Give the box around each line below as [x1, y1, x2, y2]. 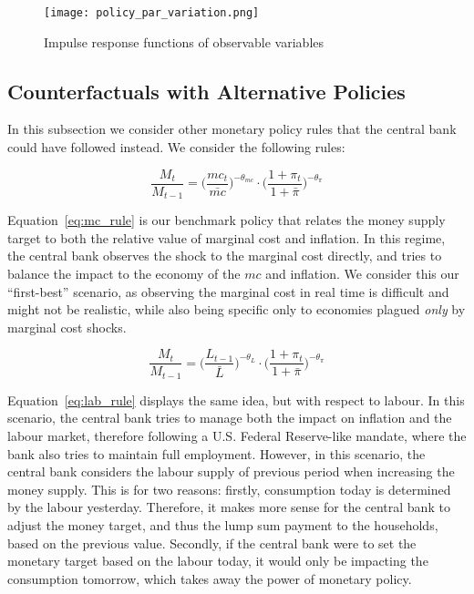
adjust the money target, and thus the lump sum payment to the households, [7, 515, 438, 534]
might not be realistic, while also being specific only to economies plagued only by [7, 300, 466, 319]
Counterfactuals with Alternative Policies [7, 77, 406, 105]
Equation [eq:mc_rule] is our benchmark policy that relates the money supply [7, 210, 446, 230]
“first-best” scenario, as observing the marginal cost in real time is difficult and [7, 282, 449, 301]
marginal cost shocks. [7, 317, 127, 336]
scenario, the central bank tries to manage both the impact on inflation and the [7, 408, 452, 427]
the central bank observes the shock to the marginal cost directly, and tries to [7, 246, 442, 265]
